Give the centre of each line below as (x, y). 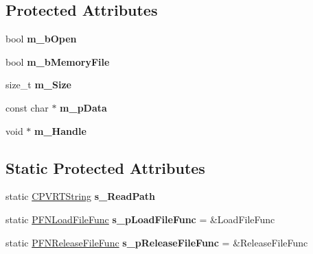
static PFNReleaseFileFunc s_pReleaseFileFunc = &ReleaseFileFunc (157, 242)
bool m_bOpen (41, 39)
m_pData (83, 107)
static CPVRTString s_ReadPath (80, 196)
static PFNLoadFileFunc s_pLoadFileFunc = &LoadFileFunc (140, 219)
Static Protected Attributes (105, 167)
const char (27, 107)
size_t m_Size (38, 85)
